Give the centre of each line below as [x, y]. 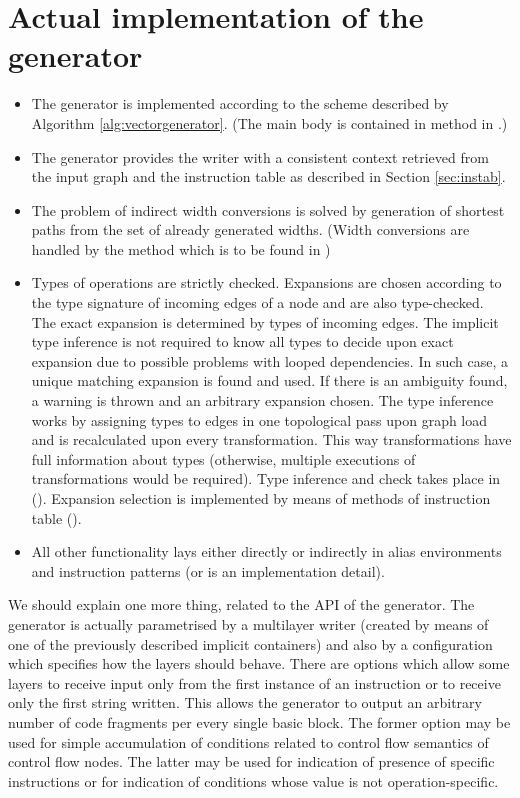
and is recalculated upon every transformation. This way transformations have [271, 439]
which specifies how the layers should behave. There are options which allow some [259, 663]
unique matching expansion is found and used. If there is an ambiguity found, [269, 380]
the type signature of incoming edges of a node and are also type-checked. [257, 302]
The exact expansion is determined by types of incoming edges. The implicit [265, 321]
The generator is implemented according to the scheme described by [240, 103]
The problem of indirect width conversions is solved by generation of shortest [268, 209]
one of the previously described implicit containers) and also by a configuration [250, 643]
